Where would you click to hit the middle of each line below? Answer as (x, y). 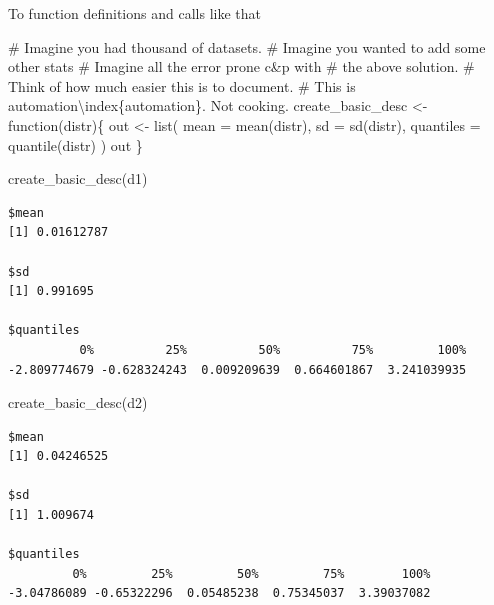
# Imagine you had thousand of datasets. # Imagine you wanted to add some (247, 46)
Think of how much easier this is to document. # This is (182, 85)
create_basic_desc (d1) (78, 178)
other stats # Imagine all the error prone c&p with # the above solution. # (241, 66)
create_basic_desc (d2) (78, 402)
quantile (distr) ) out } (75, 144)
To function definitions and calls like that (134, 13)
